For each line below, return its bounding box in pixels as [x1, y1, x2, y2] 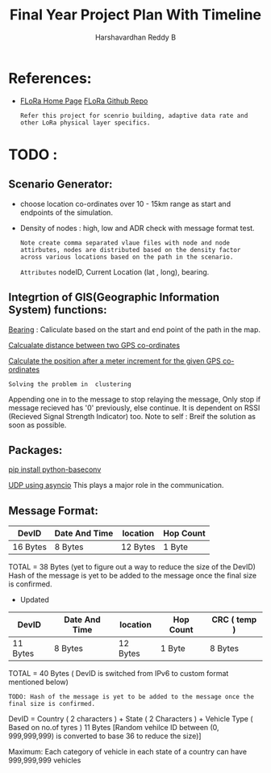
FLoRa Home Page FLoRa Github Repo [19, 95, 148, 106]
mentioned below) [8, 677, 69, 687]
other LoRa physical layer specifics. [19, 119, 151, 127]
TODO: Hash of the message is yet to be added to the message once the [8, 693, 254, 701]
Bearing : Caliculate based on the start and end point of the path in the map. [8, 325, 261, 334]
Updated [19, 595, 50, 605]
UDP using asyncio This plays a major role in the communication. [8, 481, 224, 490]
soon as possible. [8, 420, 67, 430]
